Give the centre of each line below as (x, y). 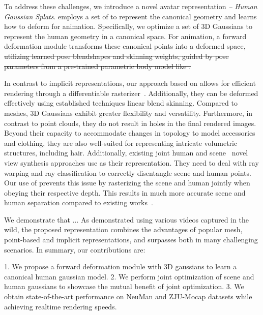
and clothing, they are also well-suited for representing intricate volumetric (121, 143)
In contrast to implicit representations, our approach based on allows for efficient (130, 83)
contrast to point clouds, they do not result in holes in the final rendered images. (130, 123)
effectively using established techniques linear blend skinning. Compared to (121, 103)
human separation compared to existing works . (79, 202)
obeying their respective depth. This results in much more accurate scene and (125, 192)
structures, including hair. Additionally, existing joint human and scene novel (126, 153)
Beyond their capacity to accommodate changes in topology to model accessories (130, 133)
